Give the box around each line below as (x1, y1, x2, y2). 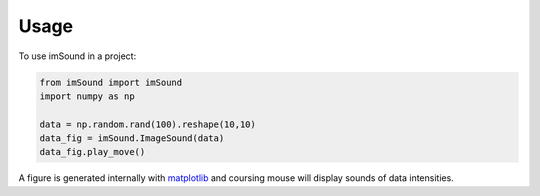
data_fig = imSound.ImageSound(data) (39, 133, 225, 144)
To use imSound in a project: (18, 50, 137, 62)
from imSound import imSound (39, 76, 183, 88)
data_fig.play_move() (39, 146, 146, 158)
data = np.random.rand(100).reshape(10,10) (39, 118, 257, 130)
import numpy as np (39, 90, 135, 102)
